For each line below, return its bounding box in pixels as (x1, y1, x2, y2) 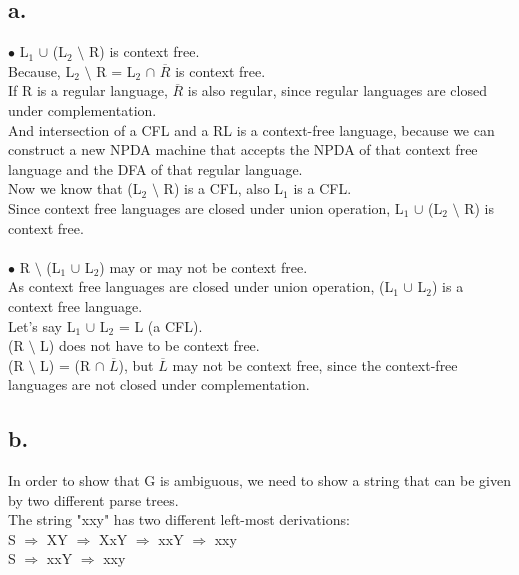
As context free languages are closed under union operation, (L (8, 276, 394, 297)
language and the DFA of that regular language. (8, 158, 303, 179)
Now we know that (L (8, 178, 142, 199)
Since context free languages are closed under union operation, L (8, 197, 404, 218)
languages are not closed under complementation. (8, 374, 310, 395)
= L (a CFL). (118, 315, 203, 336)
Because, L (8, 60, 75, 81)
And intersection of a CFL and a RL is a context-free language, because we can (8, 119, 495, 140)
